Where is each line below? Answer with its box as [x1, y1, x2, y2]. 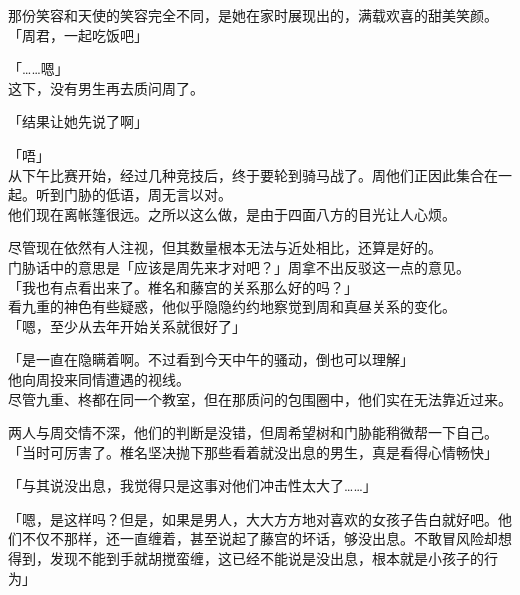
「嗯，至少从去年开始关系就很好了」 [8, 315, 246, 336]
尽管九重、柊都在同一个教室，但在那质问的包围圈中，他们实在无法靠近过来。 [8, 388, 512, 409]
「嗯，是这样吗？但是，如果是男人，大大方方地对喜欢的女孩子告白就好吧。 [8, 508, 498, 529]
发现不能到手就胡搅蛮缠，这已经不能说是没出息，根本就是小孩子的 [49, 548, 484, 569]
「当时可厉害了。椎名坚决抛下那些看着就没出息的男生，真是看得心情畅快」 [8, 441, 498, 462]
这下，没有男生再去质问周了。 [8, 77, 204, 98]
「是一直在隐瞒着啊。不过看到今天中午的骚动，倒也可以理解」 [8, 349, 414, 370]
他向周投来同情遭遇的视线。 [8, 368, 190, 389]
